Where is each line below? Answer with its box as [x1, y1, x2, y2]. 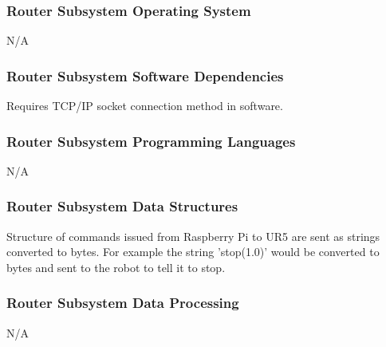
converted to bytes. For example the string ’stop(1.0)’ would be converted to [6, 243, 380, 260]
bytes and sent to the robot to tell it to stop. [6, 258, 226, 275]
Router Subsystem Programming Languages [6, 131, 296, 151]
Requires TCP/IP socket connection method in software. [6, 97, 283, 114]
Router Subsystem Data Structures [6, 196, 238, 216]
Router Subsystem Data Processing [6, 293, 239, 313]
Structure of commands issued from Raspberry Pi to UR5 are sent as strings [6, 227, 380, 244]
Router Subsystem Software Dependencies [6, 65, 284, 85]
